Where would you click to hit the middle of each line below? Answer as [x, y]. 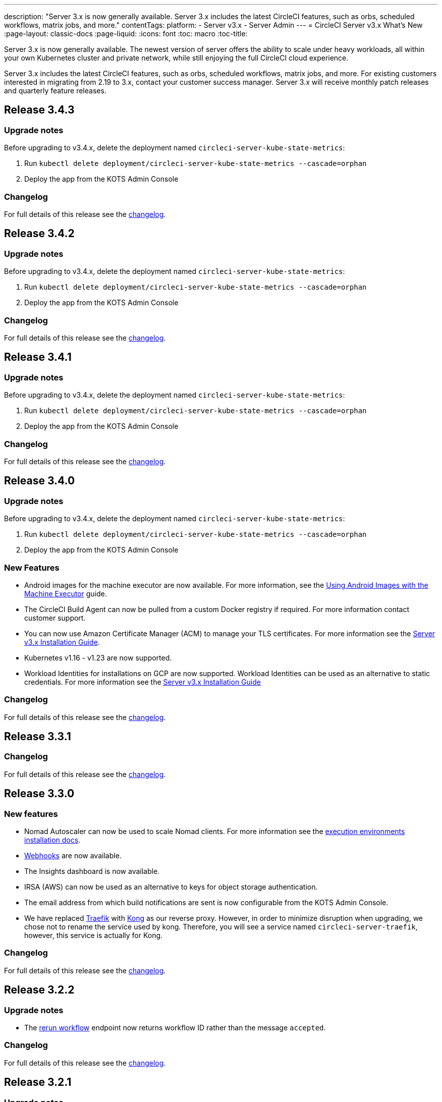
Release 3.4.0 [40, 481]
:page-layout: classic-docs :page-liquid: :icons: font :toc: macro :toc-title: [126, 34]
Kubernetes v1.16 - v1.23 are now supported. [98, 657]
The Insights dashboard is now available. [92, 871]
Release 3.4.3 [39, 110]
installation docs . [52, 840]
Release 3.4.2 [39, 234]
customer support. [55, 618]
